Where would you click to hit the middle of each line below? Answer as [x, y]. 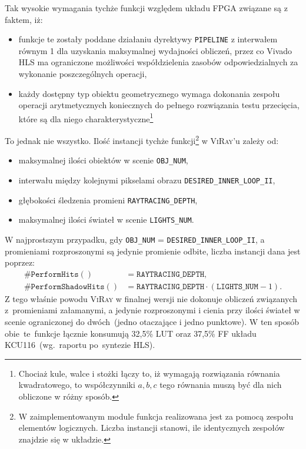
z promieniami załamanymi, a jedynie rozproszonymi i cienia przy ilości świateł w [152, 310]
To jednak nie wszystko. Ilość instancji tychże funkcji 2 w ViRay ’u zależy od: [142, 140]
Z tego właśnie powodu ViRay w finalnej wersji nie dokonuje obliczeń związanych [151, 298]
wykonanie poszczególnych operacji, [83, 74]
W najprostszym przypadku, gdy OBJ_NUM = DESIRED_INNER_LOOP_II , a [135, 239]
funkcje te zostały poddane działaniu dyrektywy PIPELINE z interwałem [148, 39]
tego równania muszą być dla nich [221, 385]
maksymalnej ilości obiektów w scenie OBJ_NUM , [103, 160]
